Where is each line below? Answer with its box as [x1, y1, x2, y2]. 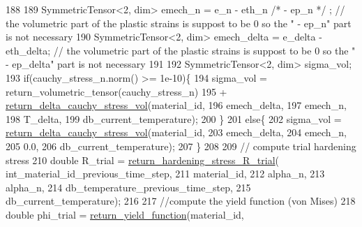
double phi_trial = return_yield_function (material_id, [6, 207, 244, 221]
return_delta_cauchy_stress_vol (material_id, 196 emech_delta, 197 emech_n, [6, 98, 347, 112]
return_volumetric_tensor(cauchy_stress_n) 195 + [6, 84, 227, 98]
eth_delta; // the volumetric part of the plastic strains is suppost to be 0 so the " [6, 43, 356, 57]
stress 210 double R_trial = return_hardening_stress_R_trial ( [6, 152, 280, 167]
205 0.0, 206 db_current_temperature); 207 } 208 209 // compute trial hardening [6, 138, 356, 153]
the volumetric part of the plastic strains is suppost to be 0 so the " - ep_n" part [6, 15, 352, 30]
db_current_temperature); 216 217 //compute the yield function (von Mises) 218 [6, 193, 356, 208]
